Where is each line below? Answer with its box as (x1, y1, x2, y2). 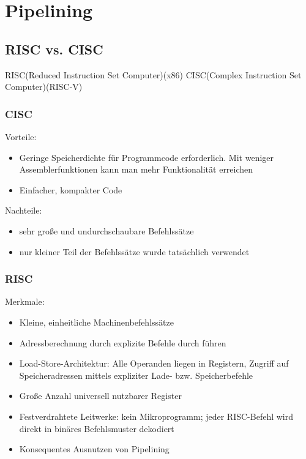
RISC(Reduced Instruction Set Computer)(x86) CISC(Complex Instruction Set (5, 68, 302, 81)
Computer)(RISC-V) (5, 80, 83, 93)
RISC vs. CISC (5, 39, 103, 58)
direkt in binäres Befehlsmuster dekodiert (19, 422, 174, 435)
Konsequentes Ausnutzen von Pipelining (19, 442, 170, 455)
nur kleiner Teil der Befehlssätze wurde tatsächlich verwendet (19, 245, 250, 258)
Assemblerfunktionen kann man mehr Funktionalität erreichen (19, 163, 253, 176)
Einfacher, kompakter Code (19, 183, 122, 196)
